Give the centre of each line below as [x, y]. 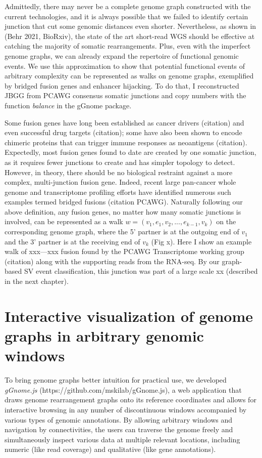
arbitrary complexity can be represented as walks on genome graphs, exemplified [129, 76]
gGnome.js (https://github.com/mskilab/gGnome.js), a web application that [123, 389]
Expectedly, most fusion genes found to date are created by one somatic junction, [130, 152]
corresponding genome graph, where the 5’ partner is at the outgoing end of [122, 232]
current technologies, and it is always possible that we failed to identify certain [126, 16]
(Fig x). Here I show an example [201, 241]
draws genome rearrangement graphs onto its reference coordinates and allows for [130, 400]
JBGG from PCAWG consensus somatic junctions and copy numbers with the [125, 95]
